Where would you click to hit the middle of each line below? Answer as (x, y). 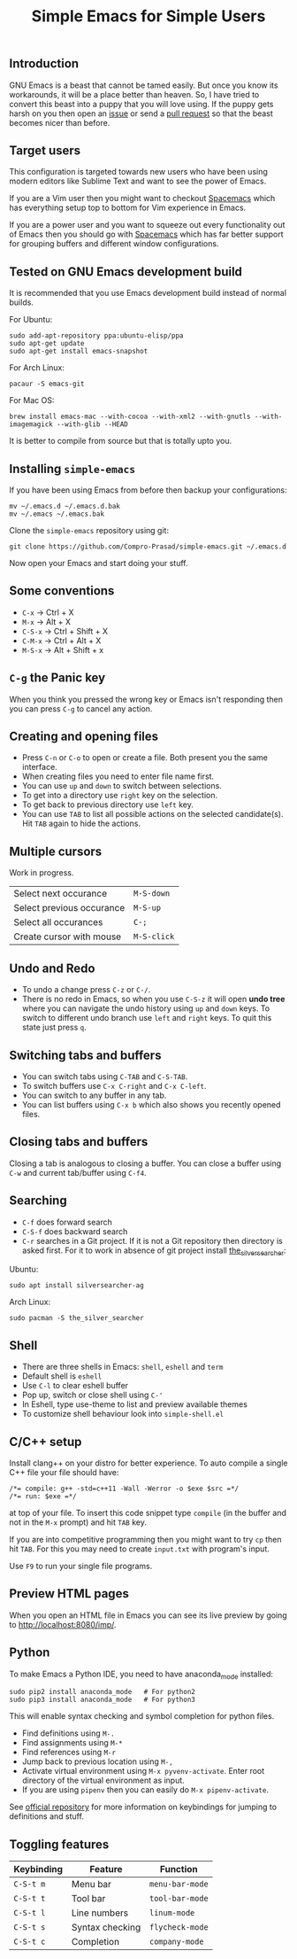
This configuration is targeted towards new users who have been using (138, 172)
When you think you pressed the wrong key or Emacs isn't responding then (146, 699)
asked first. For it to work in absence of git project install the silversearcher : (154, 1251)
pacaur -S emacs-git (47, 384)
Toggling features (59, 1844)
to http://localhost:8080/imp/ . (63, 1624)
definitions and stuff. (46, 1816)
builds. (21, 302)
